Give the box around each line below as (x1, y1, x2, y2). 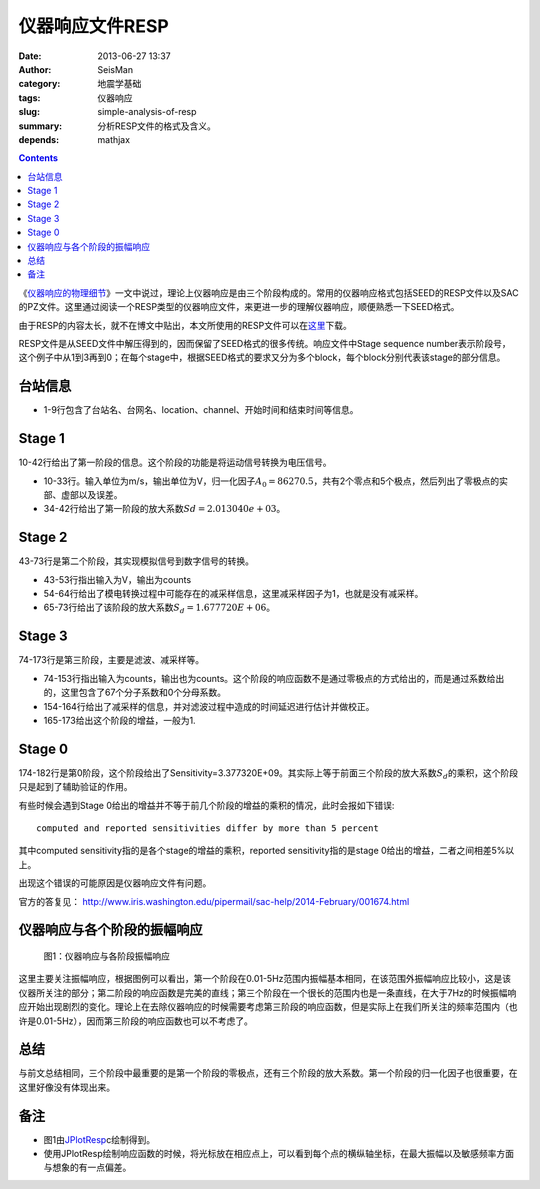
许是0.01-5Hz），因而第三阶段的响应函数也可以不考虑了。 (18, 1015, 254, 1027)
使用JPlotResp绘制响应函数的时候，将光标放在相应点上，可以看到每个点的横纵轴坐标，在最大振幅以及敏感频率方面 (43, 1148, 515, 1160)
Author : (18, 63, 52, 75)
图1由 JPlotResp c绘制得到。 (43, 1133, 155, 1145)
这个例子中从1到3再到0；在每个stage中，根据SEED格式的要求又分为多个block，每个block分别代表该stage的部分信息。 (18, 351, 506, 364)
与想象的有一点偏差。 (43, 1161, 132, 1174)
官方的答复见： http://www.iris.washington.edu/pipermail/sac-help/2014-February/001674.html (18, 895, 410, 907)
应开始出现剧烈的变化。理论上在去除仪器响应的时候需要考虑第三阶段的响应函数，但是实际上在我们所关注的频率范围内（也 (18, 1001, 518, 1013)
